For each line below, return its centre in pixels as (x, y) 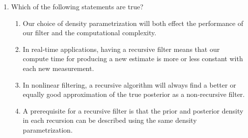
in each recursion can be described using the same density (110, 120)
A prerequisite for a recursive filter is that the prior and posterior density (133, 110)
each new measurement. (58, 68)
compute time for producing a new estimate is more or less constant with (133, 58)
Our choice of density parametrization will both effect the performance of (133, 23)
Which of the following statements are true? (77, 6)
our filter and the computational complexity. (90, 33)
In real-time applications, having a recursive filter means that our (121, 49)
